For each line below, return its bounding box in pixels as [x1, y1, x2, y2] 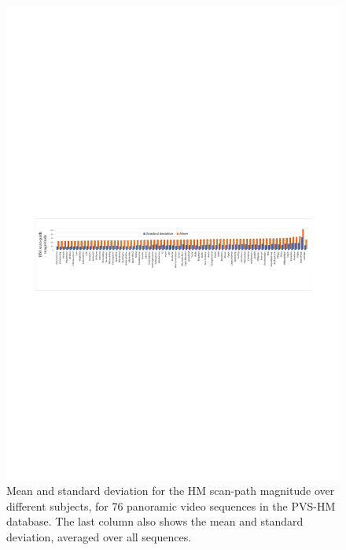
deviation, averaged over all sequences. [6, 528, 192, 544]
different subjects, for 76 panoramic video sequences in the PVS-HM [6, 497, 336, 514]
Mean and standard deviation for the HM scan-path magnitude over [6, 482, 335, 499]
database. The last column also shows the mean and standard [6, 513, 304, 530]
